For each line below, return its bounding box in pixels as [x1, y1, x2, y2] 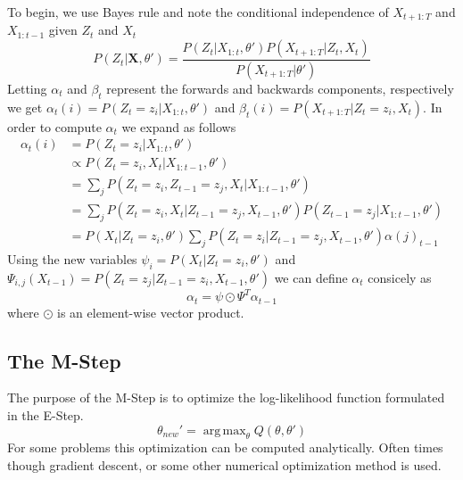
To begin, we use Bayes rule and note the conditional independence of [7, 3, 389, 21]
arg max [203, 424, 246, 437]
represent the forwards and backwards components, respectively [106, 79, 454, 97]
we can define [274, 268, 348, 286]
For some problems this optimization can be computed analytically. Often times [7, 438, 443, 457]
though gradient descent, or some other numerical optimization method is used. [7, 455, 442, 474]
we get [7, 97, 43, 116]
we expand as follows [121, 117, 236, 136]
